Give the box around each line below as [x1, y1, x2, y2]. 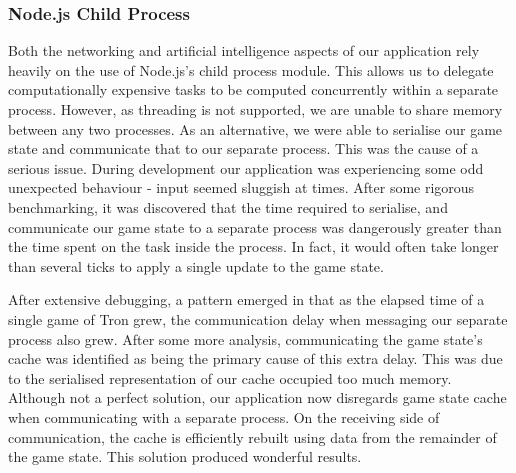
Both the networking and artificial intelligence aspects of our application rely [8, 40, 480, 61]
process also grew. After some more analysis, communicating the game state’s [8, 328, 483, 349]
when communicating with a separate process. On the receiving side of [8, 406, 440, 427]
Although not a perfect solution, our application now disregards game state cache [8, 387, 507, 408]
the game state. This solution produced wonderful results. [8, 446, 362, 467]
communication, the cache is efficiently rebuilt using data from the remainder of [8, 426, 497, 447]
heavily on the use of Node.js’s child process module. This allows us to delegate [8, 59, 494, 80]
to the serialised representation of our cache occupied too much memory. [8, 367, 452, 388]
